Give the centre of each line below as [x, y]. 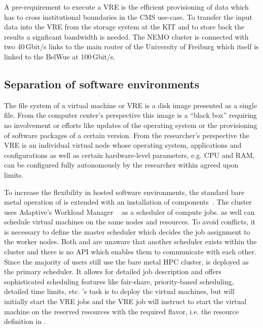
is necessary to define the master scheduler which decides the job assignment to [127, 231]
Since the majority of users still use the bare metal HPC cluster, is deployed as [126, 261]
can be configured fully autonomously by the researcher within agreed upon [121, 165]
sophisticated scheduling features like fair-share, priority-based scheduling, [119, 281]
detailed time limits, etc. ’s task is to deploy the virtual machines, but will [120, 291]
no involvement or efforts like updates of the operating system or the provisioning [131, 125]
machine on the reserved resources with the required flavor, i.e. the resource [122, 311]
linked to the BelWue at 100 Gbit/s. [60, 56]
